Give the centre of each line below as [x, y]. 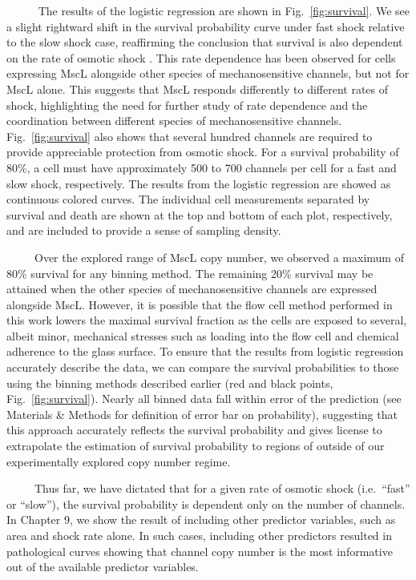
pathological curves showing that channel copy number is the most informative [200, 551]
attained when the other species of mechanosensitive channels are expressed [192, 289]
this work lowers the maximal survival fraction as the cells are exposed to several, [207, 320]
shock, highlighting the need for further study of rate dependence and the [187, 105]
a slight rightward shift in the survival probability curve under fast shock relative [206, 26]
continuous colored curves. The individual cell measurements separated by [188, 199]
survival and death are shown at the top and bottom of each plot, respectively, [200, 214]
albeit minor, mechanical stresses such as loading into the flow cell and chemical [203, 335]
